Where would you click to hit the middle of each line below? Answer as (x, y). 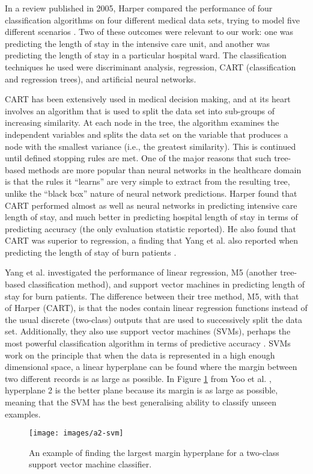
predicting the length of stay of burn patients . (91, 252)
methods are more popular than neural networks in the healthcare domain (165, 169)
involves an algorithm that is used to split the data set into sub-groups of (140, 110)
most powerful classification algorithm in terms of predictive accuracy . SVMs (148, 343)
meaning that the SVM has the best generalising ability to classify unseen (141, 402)
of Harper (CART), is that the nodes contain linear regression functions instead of (156, 308)
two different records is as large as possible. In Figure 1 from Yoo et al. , (138, 378)
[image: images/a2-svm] (76, 433)
